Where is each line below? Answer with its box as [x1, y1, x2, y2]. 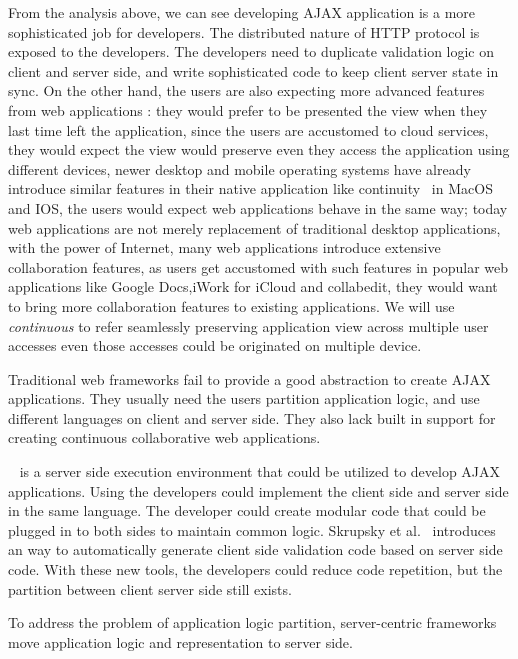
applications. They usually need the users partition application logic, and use [8, 388, 480, 409]
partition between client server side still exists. [8, 578, 292, 599]
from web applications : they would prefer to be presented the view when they [8, 99, 488, 120]
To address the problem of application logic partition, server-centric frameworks [8, 612, 497, 633]
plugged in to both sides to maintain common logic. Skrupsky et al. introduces [8, 519, 496, 540]
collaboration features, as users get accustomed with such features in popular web [8, 256, 509, 277]
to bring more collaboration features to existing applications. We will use [8, 295, 455, 316]
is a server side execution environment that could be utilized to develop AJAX [19, 461, 501, 482]
